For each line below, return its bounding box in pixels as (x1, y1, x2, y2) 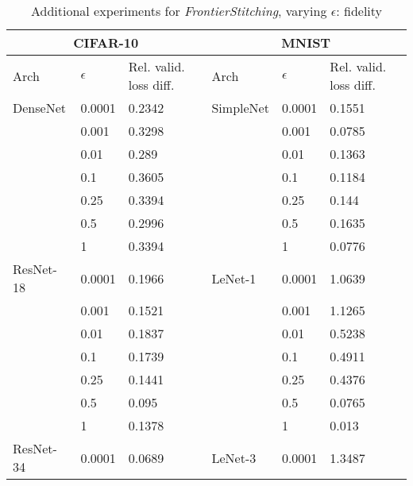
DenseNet (13, 98, 66, 117)
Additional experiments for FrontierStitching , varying (30, 2, 327, 20)
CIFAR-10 (73, 33, 139, 52)
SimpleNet (211, 98, 269, 117)
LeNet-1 (211, 268, 257, 287)
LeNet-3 (211, 448, 257, 467)
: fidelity (336, 2, 383, 20)
